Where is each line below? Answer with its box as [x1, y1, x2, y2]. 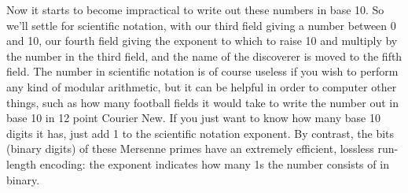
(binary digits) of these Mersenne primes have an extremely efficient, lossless [6, 140, 374, 157]
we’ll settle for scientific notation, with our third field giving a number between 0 [6, 17, 396, 33]
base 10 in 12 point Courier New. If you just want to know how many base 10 [6, 109, 380, 126]
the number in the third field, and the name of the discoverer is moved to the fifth [6, 47, 402, 64]
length [6, 155, 37, 172]
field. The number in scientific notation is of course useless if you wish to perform [6, 63, 399, 80]
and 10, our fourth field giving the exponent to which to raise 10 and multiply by [6, 32, 398, 49]
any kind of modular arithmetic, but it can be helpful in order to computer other [6, 78, 397, 95]
